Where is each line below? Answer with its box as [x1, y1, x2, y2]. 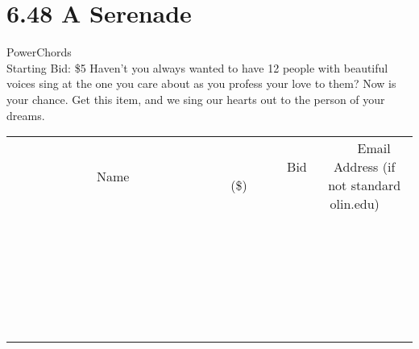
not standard [328, 176, 401, 195]
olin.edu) [330, 194, 380, 214]
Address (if [334, 157, 396, 177]
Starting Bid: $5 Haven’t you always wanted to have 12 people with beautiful [6, 59, 388, 76]
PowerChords [6, 44, 72, 60]
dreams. [6, 106, 45, 123]
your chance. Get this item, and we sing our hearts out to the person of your [6, 90, 385, 107]
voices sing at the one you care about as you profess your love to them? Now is [6, 75, 396, 92]
